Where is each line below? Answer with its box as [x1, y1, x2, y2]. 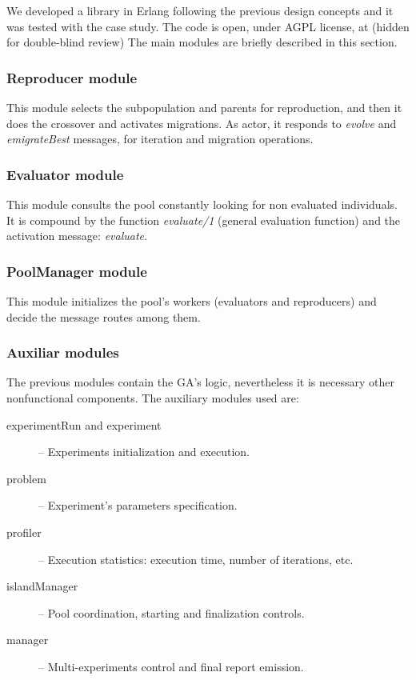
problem [6, 470, 46, 486]
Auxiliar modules [6, 342, 119, 362]
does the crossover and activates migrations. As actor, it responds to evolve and [6, 114, 397, 131]
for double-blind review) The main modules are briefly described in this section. [6, 34, 398, 50]
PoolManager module [6, 261, 147, 281]
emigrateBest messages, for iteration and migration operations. [6, 130, 314, 147]
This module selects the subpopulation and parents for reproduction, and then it [6, 99, 402, 115]
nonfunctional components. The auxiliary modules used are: [6, 390, 299, 406]
